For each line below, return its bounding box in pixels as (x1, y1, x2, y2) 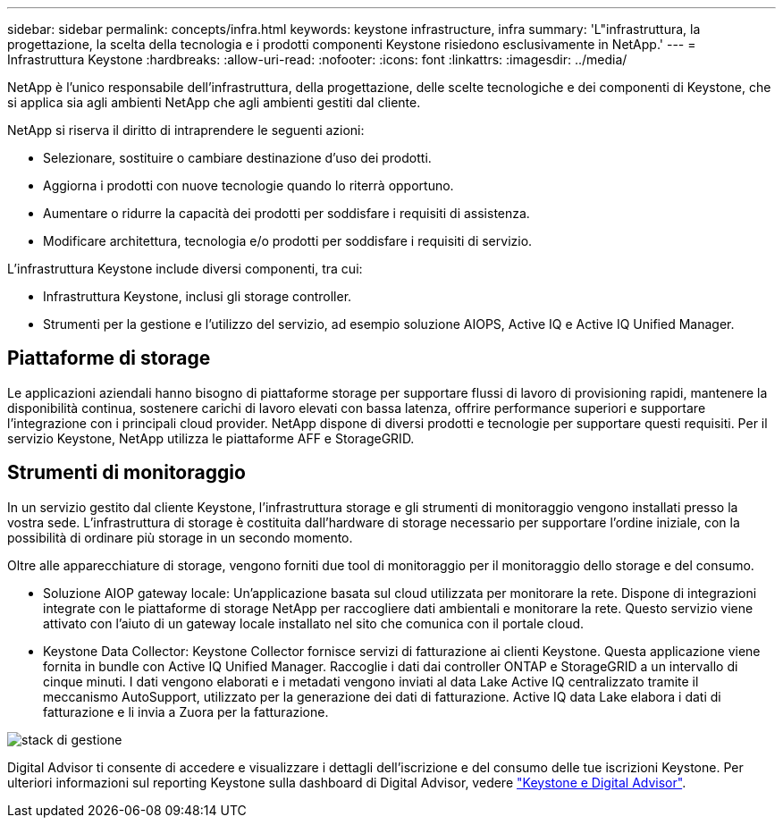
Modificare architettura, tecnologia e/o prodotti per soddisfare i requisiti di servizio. (43, 233, 533, 248)
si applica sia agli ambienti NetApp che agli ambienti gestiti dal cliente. (7, 95, 421, 110)
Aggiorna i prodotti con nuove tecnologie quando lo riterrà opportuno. (43, 178, 454, 193)
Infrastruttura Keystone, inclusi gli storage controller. (43, 289, 352, 304)
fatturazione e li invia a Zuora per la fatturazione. (43, 703, 329, 720)
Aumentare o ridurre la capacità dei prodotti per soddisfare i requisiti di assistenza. (43, 206, 530, 221)
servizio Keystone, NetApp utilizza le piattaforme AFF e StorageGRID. (7, 430, 415, 446)
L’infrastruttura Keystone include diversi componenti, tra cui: (7, 261, 363, 276)
